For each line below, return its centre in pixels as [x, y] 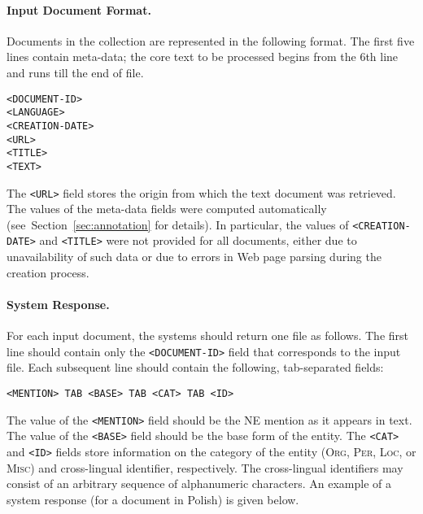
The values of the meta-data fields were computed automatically [167, 209]
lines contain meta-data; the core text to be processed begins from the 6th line [203, 57]
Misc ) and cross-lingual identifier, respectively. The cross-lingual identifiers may [205, 467]
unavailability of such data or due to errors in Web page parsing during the [194, 257]
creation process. [48, 272]
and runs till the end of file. [75, 72]
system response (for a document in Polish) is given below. [153, 499]
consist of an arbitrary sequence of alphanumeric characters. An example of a [199, 484]
